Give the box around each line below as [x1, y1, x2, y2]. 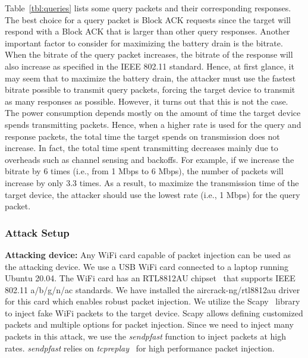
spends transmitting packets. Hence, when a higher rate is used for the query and [5, 118, 301, 130]
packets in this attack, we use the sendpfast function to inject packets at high [5, 330, 286, 343]
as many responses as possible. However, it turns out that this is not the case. [5, 95, 288, 107]
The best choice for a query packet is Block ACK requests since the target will [5, 13, 291, 26]
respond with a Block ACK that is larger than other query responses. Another [5, 25, 290, 37]
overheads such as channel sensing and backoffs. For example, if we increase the [5, 153, 294, 165]
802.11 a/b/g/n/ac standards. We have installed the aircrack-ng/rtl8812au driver [5, 283, 300, 296]
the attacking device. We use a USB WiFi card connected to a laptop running [5, 260, 288, 272]
